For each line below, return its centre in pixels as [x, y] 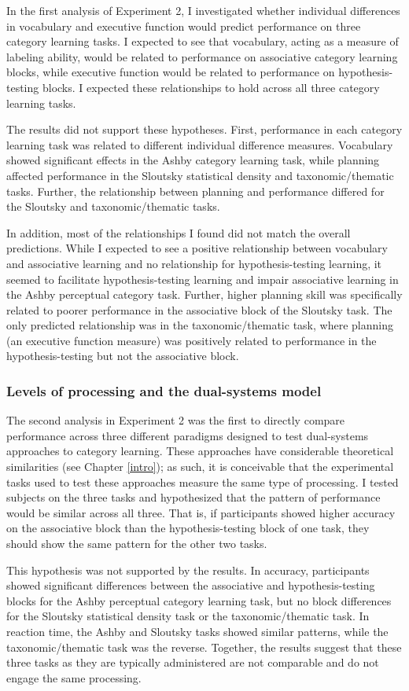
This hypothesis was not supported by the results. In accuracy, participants [188, 570]
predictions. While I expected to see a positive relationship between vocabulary [197, 248]
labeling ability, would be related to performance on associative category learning [202, 56]
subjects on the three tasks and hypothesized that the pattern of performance [193, 497]
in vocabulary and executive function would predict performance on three [184, 26]
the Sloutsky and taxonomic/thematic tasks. [113, 206]
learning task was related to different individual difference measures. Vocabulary [200, 144]
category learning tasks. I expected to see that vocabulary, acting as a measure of [203, 41]
